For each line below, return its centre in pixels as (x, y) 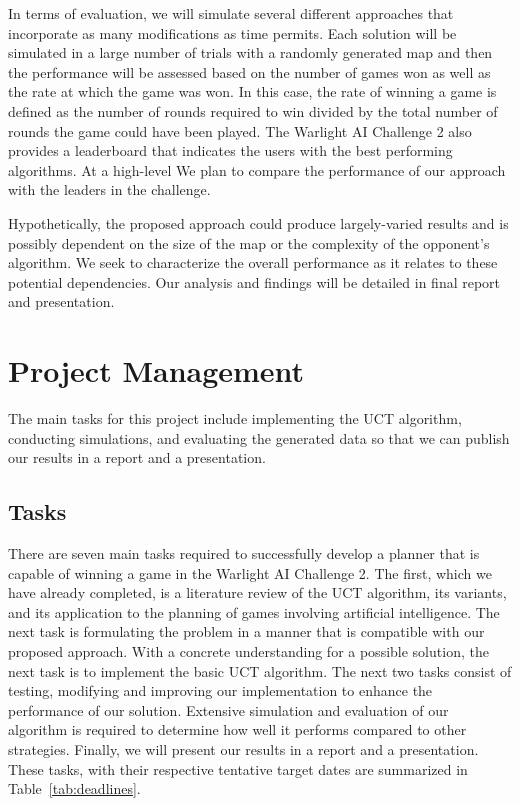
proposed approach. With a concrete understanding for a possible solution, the (248, 650)
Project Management (156, 370)
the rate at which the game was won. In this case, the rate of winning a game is (252, 91)
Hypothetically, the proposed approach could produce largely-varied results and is (258, 222)
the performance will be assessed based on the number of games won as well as (249, 71)
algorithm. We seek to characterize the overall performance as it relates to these (253, 262)
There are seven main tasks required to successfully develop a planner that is (244, 553)
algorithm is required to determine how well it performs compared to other (237, 729)
